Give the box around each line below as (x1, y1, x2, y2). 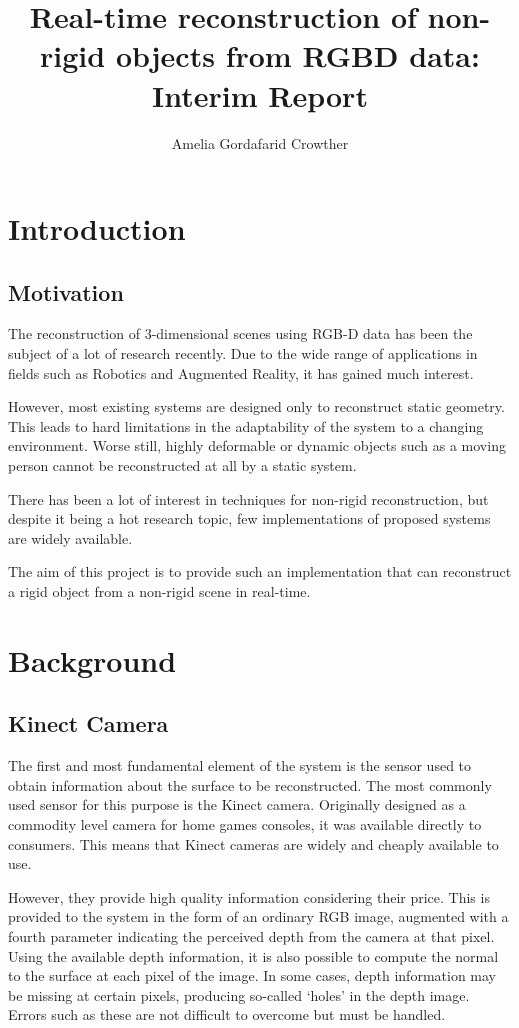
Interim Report (152, 74, 368, 115)
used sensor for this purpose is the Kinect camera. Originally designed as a (8, 794, 466, 815)
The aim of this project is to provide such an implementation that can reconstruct (8, 561, 512, 582)
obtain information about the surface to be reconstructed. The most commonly (8, 774, 492, 795)
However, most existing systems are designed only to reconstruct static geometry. (8, 396, 505, 417)
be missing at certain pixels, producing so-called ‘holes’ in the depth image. (8, 984, 470, 1005)
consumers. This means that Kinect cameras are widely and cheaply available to (8, 833, 499, 854)
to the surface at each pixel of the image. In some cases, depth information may (8, 965, 496, 986)
